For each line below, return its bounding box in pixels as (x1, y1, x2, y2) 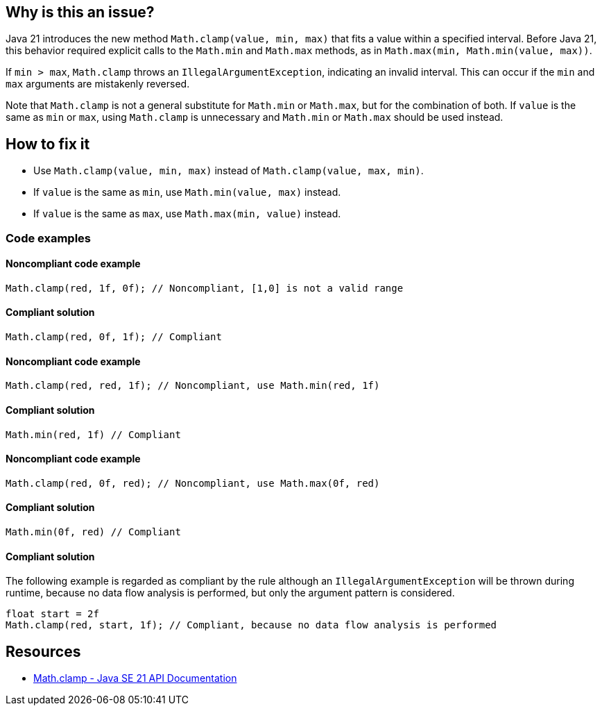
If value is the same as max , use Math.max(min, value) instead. (33, 208, 341, 220)
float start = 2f (6, 608, 99, 620)
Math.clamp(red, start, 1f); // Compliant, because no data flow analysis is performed (6, 619, 497, 631)
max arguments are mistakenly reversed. (6, 78, 190, 90)
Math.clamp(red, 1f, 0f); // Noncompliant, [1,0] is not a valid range (6, 282, 404, 294)
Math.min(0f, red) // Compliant (6, 526, 181, 537)
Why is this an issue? (6, 3, 155, 21)
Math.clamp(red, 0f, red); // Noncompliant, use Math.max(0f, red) (6, 477, 380, 489)
